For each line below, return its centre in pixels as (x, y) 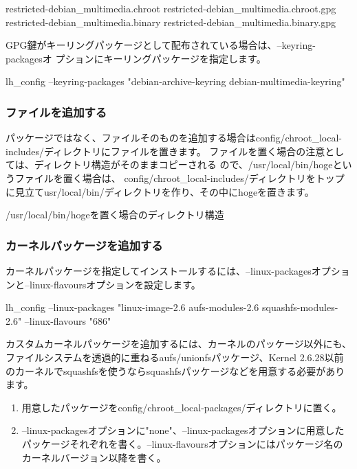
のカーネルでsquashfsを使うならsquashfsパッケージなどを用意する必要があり (175, 370)
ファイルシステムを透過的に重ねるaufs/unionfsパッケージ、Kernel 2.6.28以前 (175, 357)
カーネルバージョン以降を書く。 (94, 457)
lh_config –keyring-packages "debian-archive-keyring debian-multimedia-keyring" (175, 81)
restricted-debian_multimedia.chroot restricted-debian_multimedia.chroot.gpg (171, 8)
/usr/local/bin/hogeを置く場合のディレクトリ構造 (115, 215)
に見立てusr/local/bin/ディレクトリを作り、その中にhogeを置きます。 (160, 191)
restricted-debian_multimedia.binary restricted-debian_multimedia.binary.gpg (171, 22)
